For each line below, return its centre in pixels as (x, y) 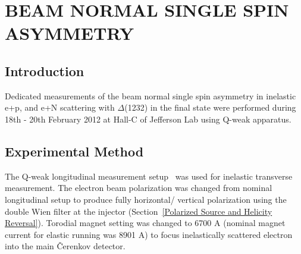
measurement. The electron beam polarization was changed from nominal (139, 188)
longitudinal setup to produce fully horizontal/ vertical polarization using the (146, 199)
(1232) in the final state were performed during (210, 107)
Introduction (45, 70)
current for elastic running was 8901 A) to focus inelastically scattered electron (149, 234)
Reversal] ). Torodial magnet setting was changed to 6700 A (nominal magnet (145, 223)
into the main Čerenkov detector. (65, 246)
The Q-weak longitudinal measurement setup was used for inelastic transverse (149, 176)
